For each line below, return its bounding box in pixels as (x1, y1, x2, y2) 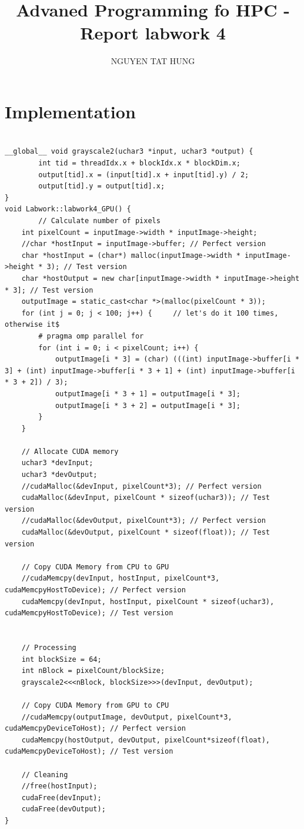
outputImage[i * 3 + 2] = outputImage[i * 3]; (55, 401, 240, 410)
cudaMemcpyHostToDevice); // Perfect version (5, 586, 186, 594)
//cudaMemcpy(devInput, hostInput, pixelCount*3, (21, 574, 220, 583)
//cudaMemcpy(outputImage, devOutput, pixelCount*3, (21, 712, 232, 721)
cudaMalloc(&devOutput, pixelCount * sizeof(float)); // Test (21, 528, 270, 537)
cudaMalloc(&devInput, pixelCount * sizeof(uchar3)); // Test (21, 493, 270, 502)
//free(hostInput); (21, 782, 98, 791)
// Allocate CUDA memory (21, 447, 119, 456)
